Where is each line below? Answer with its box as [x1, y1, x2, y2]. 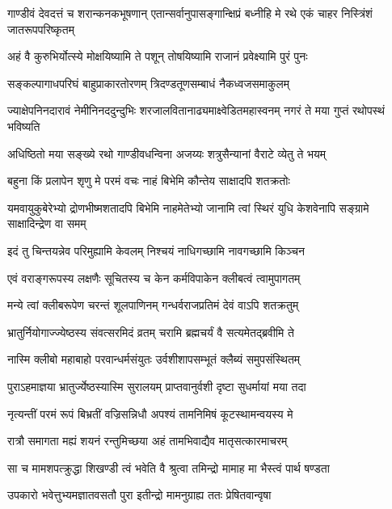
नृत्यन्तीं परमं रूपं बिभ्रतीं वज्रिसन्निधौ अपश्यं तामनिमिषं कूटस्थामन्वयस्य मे [7, 405, 293, 422]
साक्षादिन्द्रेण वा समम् [7, 215, 86, 232]
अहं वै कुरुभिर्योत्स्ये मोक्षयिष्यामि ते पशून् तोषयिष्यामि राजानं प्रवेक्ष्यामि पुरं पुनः [7, 48, 308, 65]
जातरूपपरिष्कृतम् [7, 20, 74, 37]
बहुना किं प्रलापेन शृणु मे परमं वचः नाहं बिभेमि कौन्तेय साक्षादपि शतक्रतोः [7, 172, 290, 189]
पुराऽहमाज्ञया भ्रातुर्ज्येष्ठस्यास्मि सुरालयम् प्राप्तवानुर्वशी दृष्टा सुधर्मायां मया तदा [7, 377, 306, 394]
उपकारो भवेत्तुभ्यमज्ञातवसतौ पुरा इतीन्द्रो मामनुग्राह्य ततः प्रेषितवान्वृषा [7, 486, 272, 503]
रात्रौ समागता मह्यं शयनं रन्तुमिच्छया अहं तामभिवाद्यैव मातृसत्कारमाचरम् [7, 432, 288, 449]
